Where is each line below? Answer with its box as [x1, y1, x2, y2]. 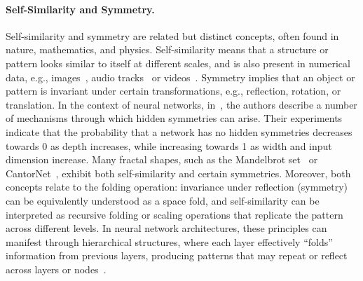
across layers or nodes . [6, 261, 107, 276]
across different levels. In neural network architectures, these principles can [6, 221, 327, 235]
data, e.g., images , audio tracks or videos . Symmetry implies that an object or [6, 69, 355, 84]
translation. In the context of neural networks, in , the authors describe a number [6, 97, 357, 111]
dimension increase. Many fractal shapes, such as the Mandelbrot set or [6, 152, 318, 167]
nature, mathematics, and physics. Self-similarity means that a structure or [6, 42, 329, 57]
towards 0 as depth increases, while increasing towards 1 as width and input [6, 138, 332, 153]
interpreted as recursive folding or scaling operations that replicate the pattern [6, 207, 343, 221]
